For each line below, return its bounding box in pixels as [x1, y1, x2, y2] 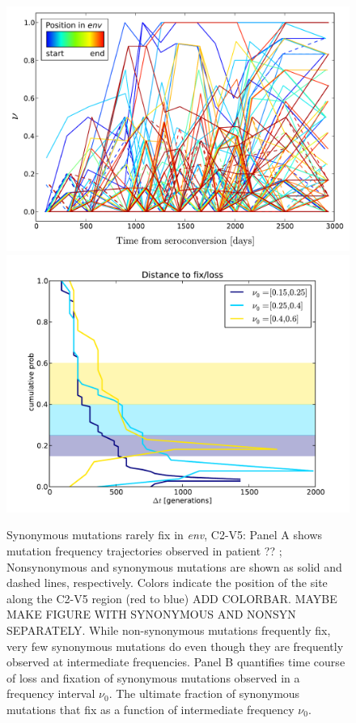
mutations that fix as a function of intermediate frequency [6, 700, 295, 717]
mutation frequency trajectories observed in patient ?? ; [6, 542, 282, 559]
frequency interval [6, 685, 95, 702]
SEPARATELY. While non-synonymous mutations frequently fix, [6, 622, 331, 639]
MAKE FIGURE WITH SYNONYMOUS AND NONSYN [6, 606, 296, 623]
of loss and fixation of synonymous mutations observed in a [6, 669, 300, 686]
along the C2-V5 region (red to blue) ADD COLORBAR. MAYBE [6, 589, 337, 606]
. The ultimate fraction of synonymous [108, 685, 300, 702]
